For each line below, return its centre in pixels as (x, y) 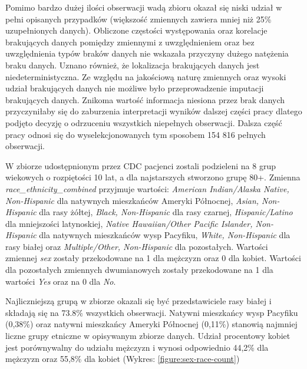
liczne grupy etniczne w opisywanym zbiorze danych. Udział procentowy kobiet (148, 336)
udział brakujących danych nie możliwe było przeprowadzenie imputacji (135, 88)
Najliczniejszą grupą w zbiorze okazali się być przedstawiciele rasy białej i (138, 301)
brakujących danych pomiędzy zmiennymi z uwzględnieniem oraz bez (130, 42)
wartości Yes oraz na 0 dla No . (61, 281)
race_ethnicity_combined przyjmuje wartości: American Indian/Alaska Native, (147, 188)
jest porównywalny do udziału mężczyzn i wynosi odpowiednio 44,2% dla (137, 347)
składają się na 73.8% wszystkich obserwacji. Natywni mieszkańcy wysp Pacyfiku (152, 312)
